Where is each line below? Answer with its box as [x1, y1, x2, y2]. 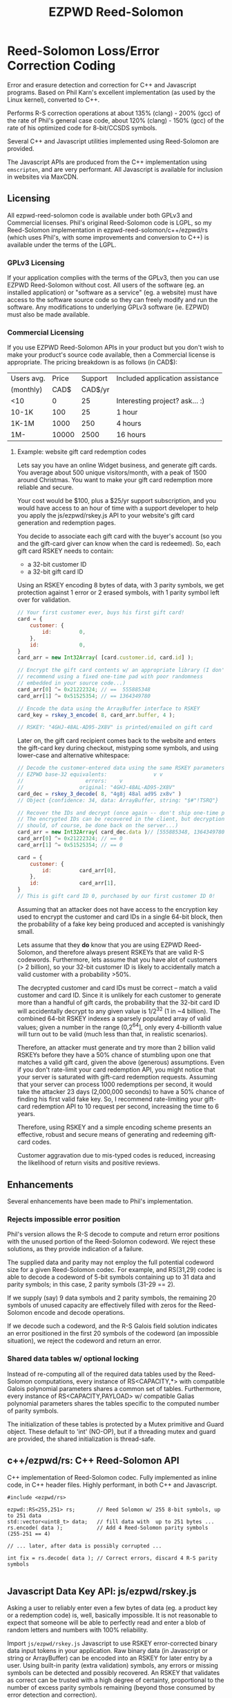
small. [17, 927, 35, 935]
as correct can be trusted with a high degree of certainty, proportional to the [7, 1676, 224, 1684]
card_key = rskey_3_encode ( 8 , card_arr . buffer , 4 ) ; [17, 711, 176, 718]
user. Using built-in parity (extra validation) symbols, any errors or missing [7, 1661, 219, 1670]
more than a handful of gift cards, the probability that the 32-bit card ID [17, 998, 220, 1007]
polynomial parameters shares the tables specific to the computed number [7, 1399, 220, 1407]
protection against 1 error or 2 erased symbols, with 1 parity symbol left [17, 588, 220, 596]
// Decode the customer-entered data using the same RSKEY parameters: [17, 765, 228, 772]
